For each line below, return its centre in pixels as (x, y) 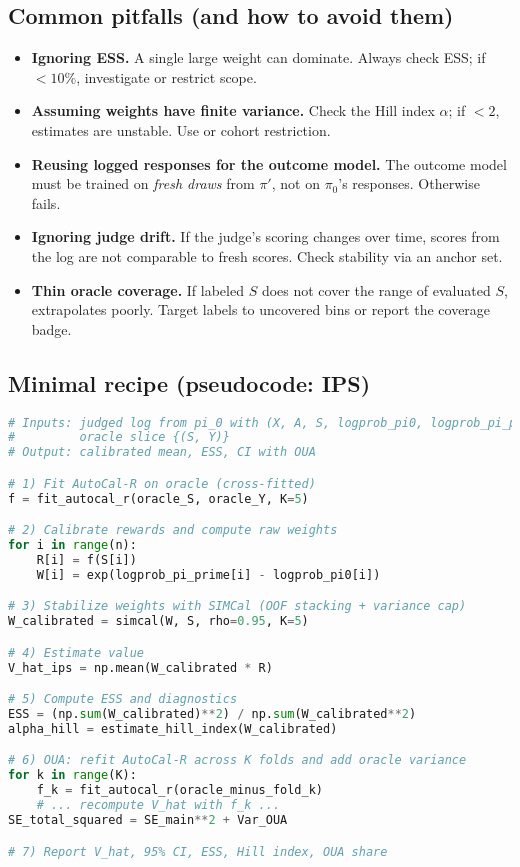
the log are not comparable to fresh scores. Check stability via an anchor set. (267, 255)
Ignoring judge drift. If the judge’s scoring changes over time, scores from (265, 236)
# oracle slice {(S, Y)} (119, 437)
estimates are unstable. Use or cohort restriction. (181, 129)
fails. (46, 202)
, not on (295, 183)
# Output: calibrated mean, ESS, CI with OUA (162, 452)
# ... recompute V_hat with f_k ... (158, 805)
